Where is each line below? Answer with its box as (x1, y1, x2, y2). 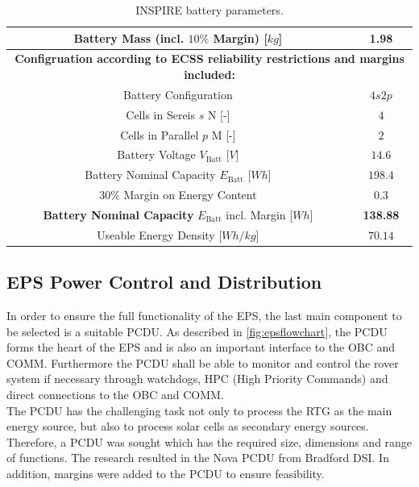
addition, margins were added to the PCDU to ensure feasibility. (6, 465, 325, 482)
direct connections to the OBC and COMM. (6, 386, 224, 403)
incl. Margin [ (226, 206, 293, 223)
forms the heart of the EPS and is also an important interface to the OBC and (6, 339, 396, 356)
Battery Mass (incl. (73, 29, 185, 46)
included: (184, 66, 235, 83)
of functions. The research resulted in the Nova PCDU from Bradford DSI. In (6, 449, 389, 466)
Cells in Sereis (126, 106, 196, 123)
